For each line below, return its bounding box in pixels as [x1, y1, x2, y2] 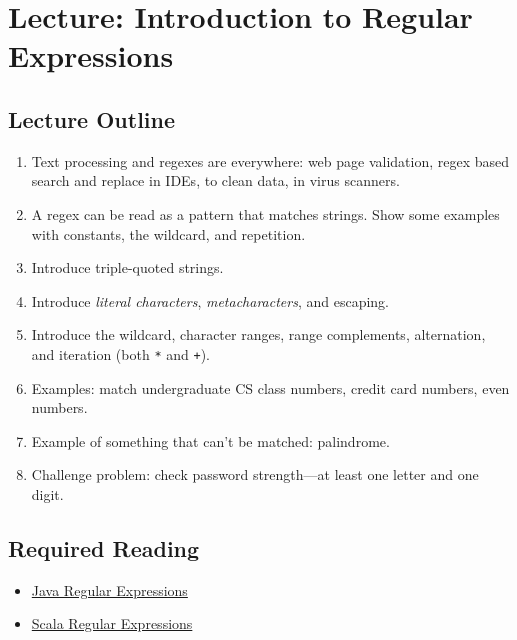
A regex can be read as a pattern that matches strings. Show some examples [31, 203, 500, 224]
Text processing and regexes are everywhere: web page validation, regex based [31, 150, 510, 171]
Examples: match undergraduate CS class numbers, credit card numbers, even [31, 377, 510, 398]
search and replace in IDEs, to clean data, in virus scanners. [31, 170, 400, 191]
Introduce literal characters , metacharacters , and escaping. [31, 290, 390, 311]
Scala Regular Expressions [31, 613, 193, 634]
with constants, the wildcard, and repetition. [31, 223, 306, 244]
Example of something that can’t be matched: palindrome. [31, 430, 390, 451]
